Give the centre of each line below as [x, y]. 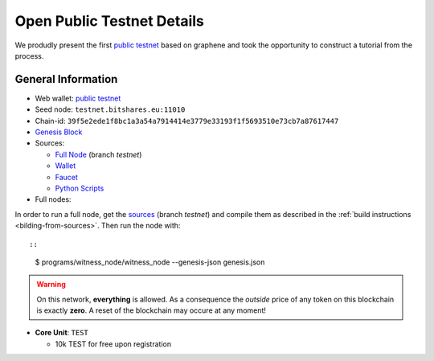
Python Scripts [80, 188]
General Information [66, 79]
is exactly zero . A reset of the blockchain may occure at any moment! [151, 310]
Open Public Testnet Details [109, 21]
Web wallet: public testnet [78, 98]
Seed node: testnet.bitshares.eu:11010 [110, 109]
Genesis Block [59, 132]
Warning [51, 285]
